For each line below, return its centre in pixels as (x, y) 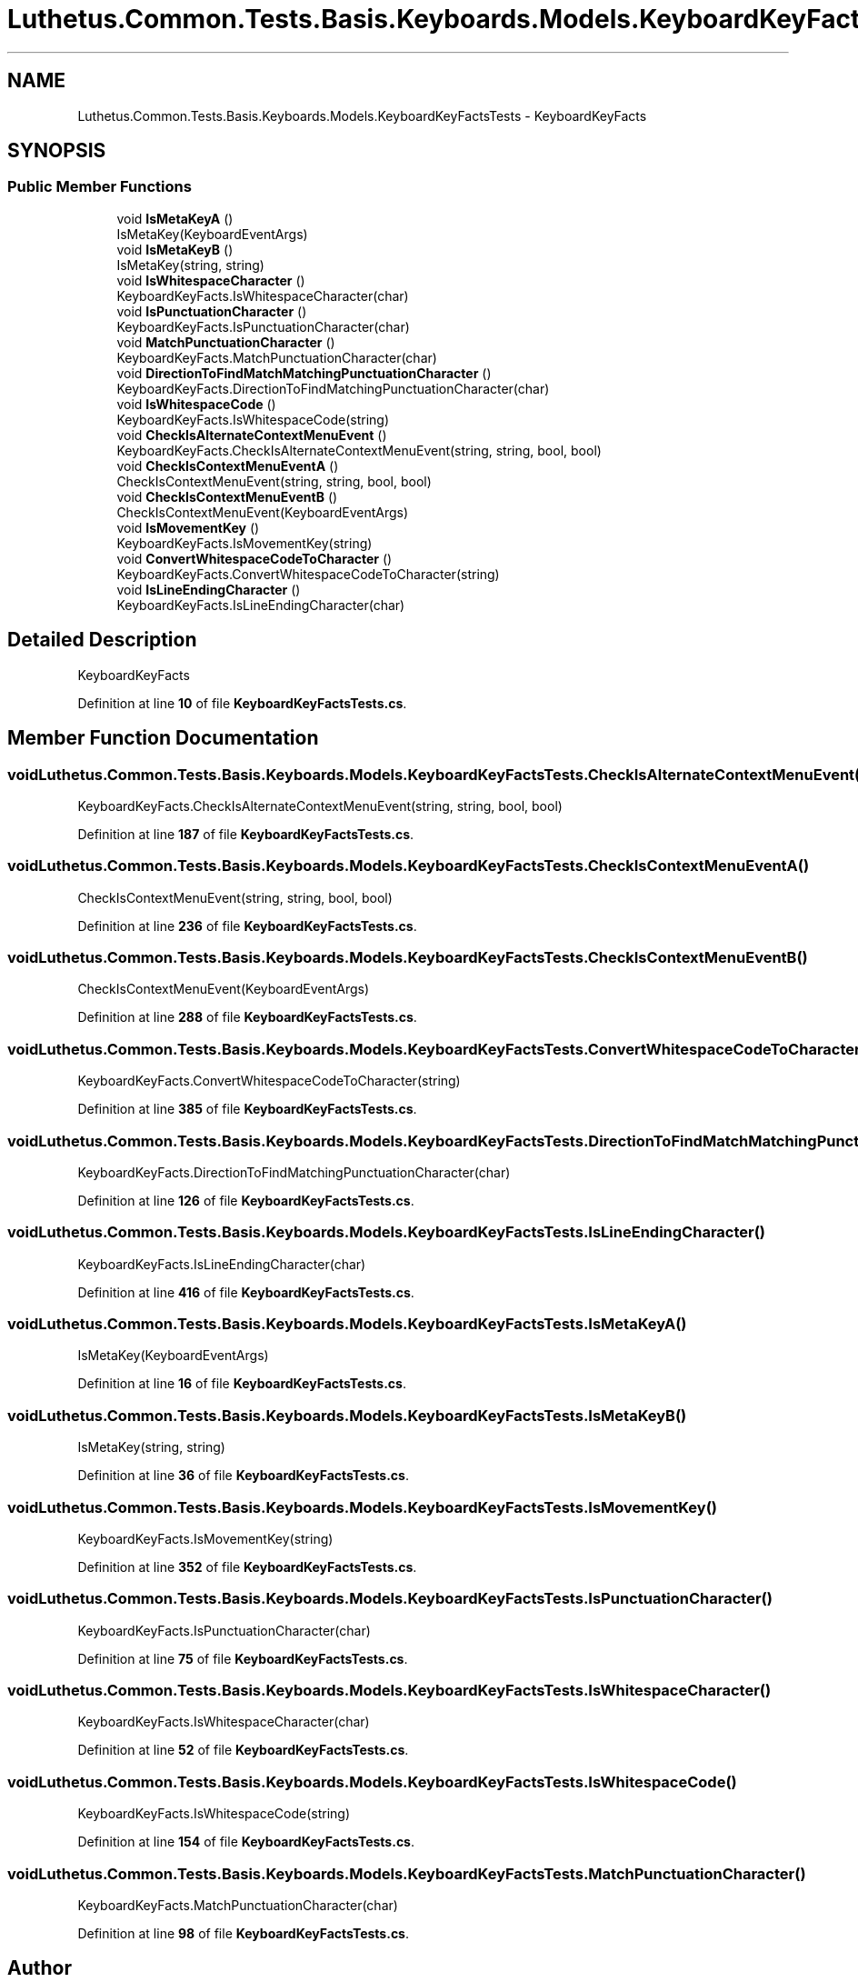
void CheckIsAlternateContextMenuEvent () (252, 435)
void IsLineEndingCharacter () (209, 589)
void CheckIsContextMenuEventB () (227, 496)
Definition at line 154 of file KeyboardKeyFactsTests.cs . (246, 1842)
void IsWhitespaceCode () (196, 404)
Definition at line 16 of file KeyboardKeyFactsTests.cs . (242, 1384)
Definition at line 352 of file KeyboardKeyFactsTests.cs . (247, 1567)
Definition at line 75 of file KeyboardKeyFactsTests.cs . (243, 1658)
